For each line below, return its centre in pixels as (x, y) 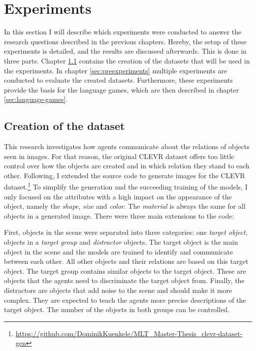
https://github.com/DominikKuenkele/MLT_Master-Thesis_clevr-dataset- (129, 333)
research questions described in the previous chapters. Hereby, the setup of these (125, 41)
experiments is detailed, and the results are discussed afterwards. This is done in (125, 51)
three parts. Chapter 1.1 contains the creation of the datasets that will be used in (127, 60)
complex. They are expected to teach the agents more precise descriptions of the (125, 300)
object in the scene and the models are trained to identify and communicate (118, 251)
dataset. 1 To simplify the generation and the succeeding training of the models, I (126, 186)
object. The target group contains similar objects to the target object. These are (125, 271)
